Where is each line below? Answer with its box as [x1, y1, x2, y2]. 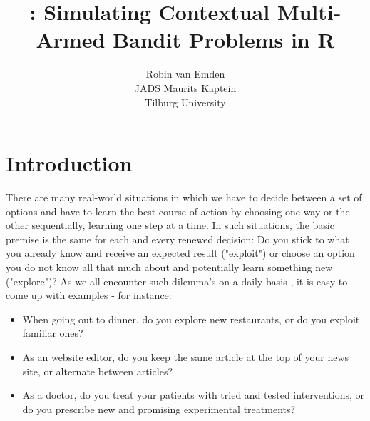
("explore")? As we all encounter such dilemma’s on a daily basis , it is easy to [6, 273, 348, 288]
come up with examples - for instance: [6, 288, 172, 303]
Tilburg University [145, 94, 226, 109]
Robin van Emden [145, 66, 225, 81]
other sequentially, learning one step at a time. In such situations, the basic [6, 218, 334, 233]
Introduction [6, 148, 133, 178]
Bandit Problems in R [113, 25, 335, 54]
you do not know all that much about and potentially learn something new [6, 260, 333, 274]
